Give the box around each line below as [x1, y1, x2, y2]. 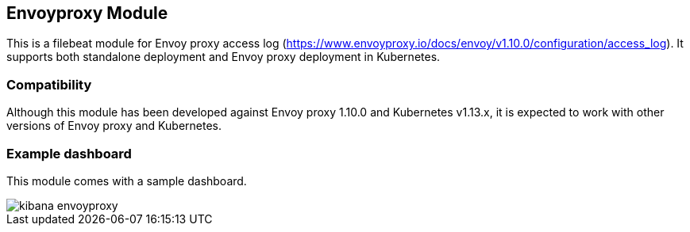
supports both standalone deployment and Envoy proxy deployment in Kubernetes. [6, 50, 441, 64]
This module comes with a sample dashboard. [6, 173, 247, 188]
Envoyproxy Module [6, 3, 168, 23]
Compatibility [6, 76, 92, 93]
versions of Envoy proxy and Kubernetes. [6, 119, 222, 133]
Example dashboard [6, 145, 132, 162]
